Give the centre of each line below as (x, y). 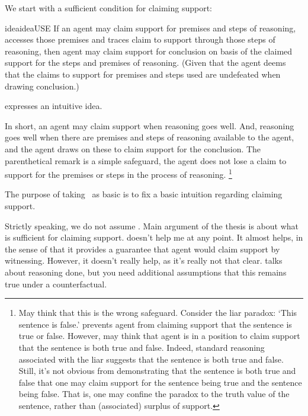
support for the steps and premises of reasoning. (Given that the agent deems (145, 63)
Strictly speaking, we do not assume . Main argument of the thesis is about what (152, 225)
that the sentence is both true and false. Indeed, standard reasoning (142, 347)
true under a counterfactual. (56, 284)
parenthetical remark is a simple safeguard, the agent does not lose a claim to (146, 160)
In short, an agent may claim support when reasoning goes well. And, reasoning (150, 125)
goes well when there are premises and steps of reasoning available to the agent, (150, 137)
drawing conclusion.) (42, 86)
